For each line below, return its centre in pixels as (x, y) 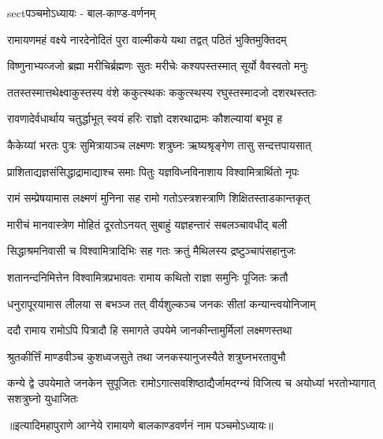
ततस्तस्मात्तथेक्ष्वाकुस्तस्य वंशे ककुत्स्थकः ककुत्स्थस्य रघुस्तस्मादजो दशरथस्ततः (162, 92)
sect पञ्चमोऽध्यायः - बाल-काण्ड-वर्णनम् (82, 13)
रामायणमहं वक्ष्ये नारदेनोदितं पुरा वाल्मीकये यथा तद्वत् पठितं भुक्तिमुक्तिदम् (147, 39)
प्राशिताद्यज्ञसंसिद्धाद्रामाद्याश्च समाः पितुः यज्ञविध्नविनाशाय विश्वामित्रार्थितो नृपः (153, 171)
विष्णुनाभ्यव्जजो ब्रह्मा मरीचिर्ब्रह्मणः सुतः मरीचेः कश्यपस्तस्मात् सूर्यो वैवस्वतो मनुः (158, 66)
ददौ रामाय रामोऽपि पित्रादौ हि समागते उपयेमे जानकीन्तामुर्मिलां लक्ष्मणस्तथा (150, 330)
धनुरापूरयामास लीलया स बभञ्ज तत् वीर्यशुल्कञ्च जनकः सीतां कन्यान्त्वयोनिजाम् (162, 303)
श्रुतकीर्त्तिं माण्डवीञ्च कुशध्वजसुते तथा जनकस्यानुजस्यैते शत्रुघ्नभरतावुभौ (147, 356)
